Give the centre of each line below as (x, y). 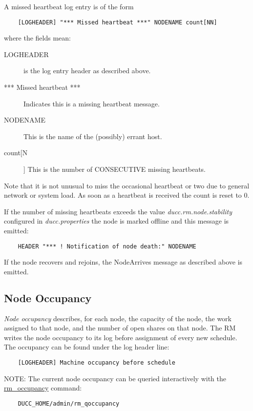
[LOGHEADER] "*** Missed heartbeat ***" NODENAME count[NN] (117, 22)
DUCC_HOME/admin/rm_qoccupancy (69, 403)
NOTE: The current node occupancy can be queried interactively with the (115, 378)
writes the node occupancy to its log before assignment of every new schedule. (121, 337)
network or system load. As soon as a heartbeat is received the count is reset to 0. (127, 195)
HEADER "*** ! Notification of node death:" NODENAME (107, 246)
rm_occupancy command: (43, 388)
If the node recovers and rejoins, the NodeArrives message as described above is (123, 262)
